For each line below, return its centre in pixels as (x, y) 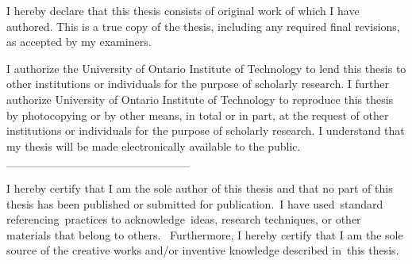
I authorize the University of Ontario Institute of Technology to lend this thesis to (206, 68)
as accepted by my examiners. (79, 42)
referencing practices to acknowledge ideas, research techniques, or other (184, 219)
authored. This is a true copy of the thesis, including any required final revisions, (203, 26)
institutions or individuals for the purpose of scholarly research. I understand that (206, 130)
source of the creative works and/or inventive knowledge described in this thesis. (203, 250)
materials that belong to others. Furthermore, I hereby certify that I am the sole (205, 234)
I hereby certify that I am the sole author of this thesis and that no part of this (200, 187)
